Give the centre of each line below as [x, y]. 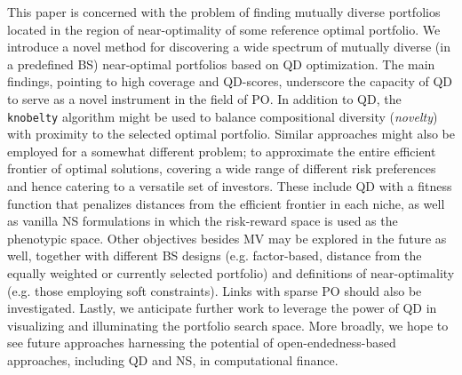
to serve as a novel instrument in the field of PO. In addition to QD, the [204, 98]
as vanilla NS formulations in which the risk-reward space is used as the [203, 221]
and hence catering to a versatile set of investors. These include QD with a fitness [230, 186]
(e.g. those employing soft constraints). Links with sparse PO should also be [215, 290]
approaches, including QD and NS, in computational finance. [173, 359]
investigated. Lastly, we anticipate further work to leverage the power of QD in [222, 308]
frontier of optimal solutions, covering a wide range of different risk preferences [222, 168]
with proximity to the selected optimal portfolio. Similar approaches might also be [231, 134]
